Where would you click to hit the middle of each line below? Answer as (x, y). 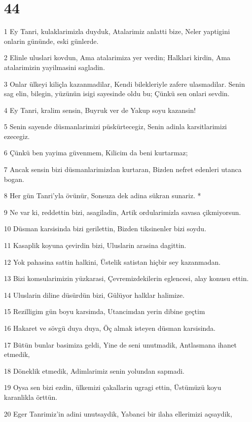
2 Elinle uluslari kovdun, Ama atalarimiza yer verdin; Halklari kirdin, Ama (117, 57)
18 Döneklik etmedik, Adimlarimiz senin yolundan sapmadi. (94, 370)
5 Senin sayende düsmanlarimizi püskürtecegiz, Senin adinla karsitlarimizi (116, 126)
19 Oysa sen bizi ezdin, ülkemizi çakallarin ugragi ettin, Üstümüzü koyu (113, 387)
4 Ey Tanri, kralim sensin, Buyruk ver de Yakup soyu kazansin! (100, 110)
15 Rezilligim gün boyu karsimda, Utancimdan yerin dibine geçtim (105, 311)
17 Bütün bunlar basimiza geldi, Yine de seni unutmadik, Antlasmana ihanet (120, 344)
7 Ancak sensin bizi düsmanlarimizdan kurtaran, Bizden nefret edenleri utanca (123, 169)
